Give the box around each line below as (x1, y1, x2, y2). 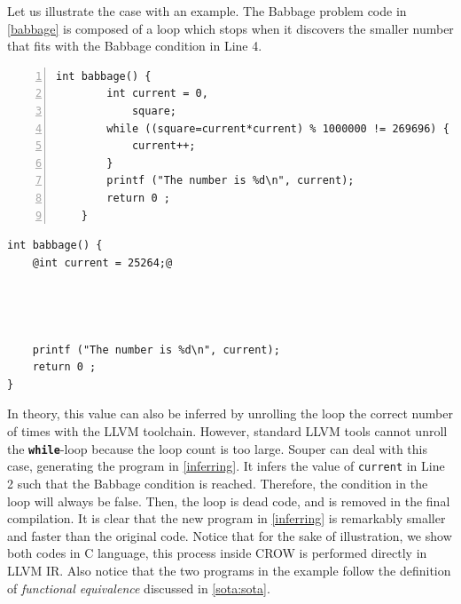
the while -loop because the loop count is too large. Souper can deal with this (7, 439, 427, 457)
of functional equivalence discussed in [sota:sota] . (7, 578, 270, 597)
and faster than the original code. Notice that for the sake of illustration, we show (7, 526, 452, 544)
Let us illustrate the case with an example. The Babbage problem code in (7, 2, 407, 20)
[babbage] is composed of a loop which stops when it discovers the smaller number (7, 19, 454, 37)
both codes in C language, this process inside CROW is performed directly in (7, 544, 427, 562)
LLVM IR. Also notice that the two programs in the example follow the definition (7, 560, 451, 579)
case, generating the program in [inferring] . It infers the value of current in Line (7, 457, 445, 475)
